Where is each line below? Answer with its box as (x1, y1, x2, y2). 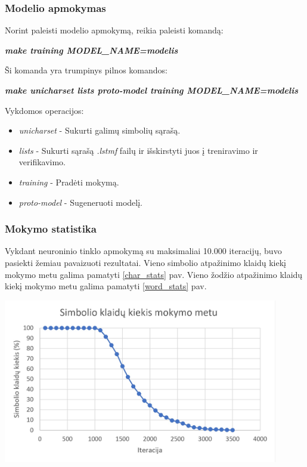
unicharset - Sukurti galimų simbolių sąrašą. (18, 124, 181, 137)
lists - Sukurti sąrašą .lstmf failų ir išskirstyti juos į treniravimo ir (18, 144, 258, 156)
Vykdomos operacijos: (5, 104, 84, 116)
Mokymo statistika (5, 221, 97, 236)
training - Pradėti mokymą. (18, 175, 119, 188)
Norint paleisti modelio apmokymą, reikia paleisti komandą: (5, 24, 224, 36)
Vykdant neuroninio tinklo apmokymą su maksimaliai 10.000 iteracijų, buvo (5, 245, 282, 257)
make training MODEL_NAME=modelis (5, 44, 178, 56)
